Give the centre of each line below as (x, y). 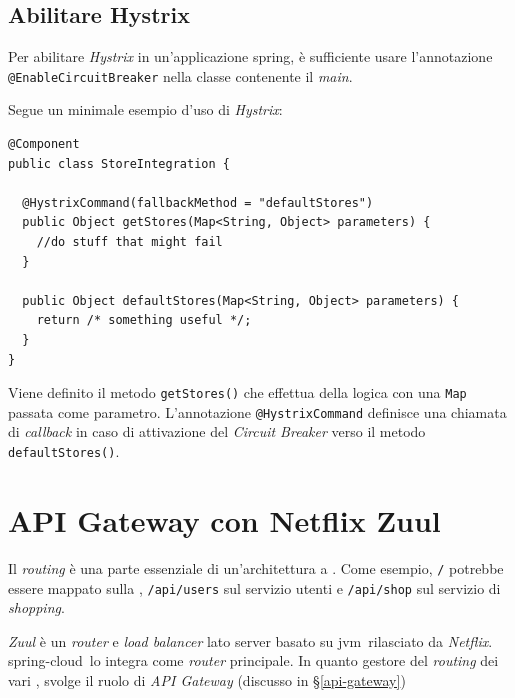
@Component (44, 144)
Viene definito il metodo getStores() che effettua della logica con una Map (237, 392)
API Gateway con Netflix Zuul (224, 519)
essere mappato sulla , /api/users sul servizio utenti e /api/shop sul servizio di (254, 587)
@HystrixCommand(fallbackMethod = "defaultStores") (198, 202)
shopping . (36, 607)
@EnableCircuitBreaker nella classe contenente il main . (180, 75)
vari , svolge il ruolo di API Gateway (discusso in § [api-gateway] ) (207, 679)
